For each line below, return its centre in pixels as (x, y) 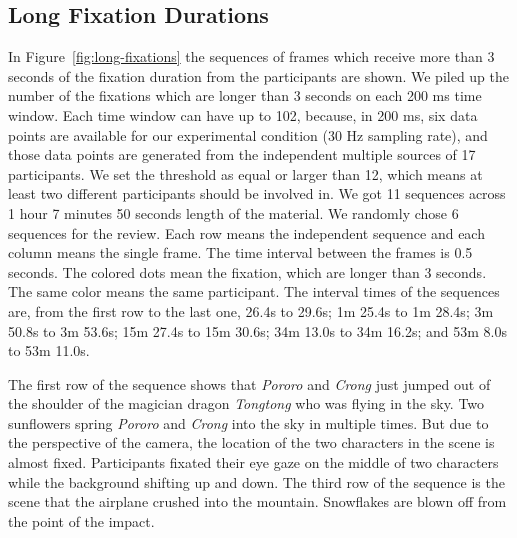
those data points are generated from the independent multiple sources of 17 (242, 154)
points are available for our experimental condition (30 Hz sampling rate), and (248, 134)
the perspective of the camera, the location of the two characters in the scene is (251, 442)
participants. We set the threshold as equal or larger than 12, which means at (245, 173)
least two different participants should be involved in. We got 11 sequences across (257, 193)
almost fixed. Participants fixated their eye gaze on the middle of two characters (253, 462)
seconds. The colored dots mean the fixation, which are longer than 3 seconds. (247, 271)
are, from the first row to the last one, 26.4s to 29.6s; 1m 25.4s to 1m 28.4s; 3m (251, 310)
